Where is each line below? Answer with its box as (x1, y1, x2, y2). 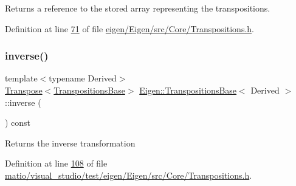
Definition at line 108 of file (5, 157, 108, 170)
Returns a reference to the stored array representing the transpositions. (5, 2, 270, 14)
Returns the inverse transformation (5, 136, 136, 149)
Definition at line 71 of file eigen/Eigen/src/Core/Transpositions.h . (5, 22, 254, 35)
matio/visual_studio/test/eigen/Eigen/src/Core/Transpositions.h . (5, 168, 252, 181)
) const (5, 116, 31, 129)
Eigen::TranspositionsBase (139, 84, 237, 96)
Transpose (5, 84, 43, 96)
